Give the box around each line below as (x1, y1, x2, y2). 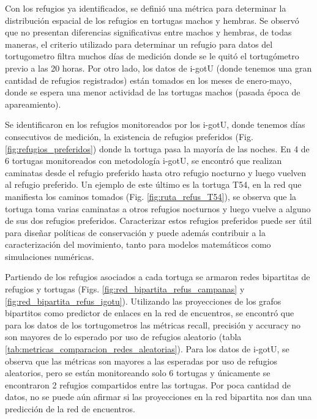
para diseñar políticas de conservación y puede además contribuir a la (5, 226, 266, 239)
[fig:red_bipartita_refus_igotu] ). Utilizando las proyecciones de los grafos (5, 294, 282, 307)
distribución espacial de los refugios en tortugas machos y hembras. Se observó (5, 13, 299, 26)
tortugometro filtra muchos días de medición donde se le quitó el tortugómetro (5, 50, 299, 62)
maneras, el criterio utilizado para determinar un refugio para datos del (5, 37, 273, 50)
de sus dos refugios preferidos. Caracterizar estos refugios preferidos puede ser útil (5, 214, 312, 227)
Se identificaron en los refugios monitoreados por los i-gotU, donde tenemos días (5, 118, 305, 131)
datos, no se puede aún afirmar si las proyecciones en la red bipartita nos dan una (5, 390, 312, 403)
